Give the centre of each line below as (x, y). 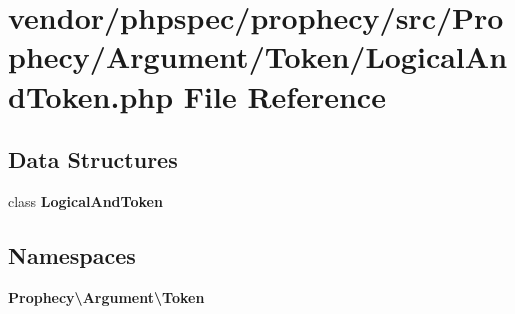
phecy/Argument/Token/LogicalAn (258, 56)
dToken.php (91, 95)
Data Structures (93, 159)
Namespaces (72, 254)
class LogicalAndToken (85, 200)
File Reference (284, 95)
